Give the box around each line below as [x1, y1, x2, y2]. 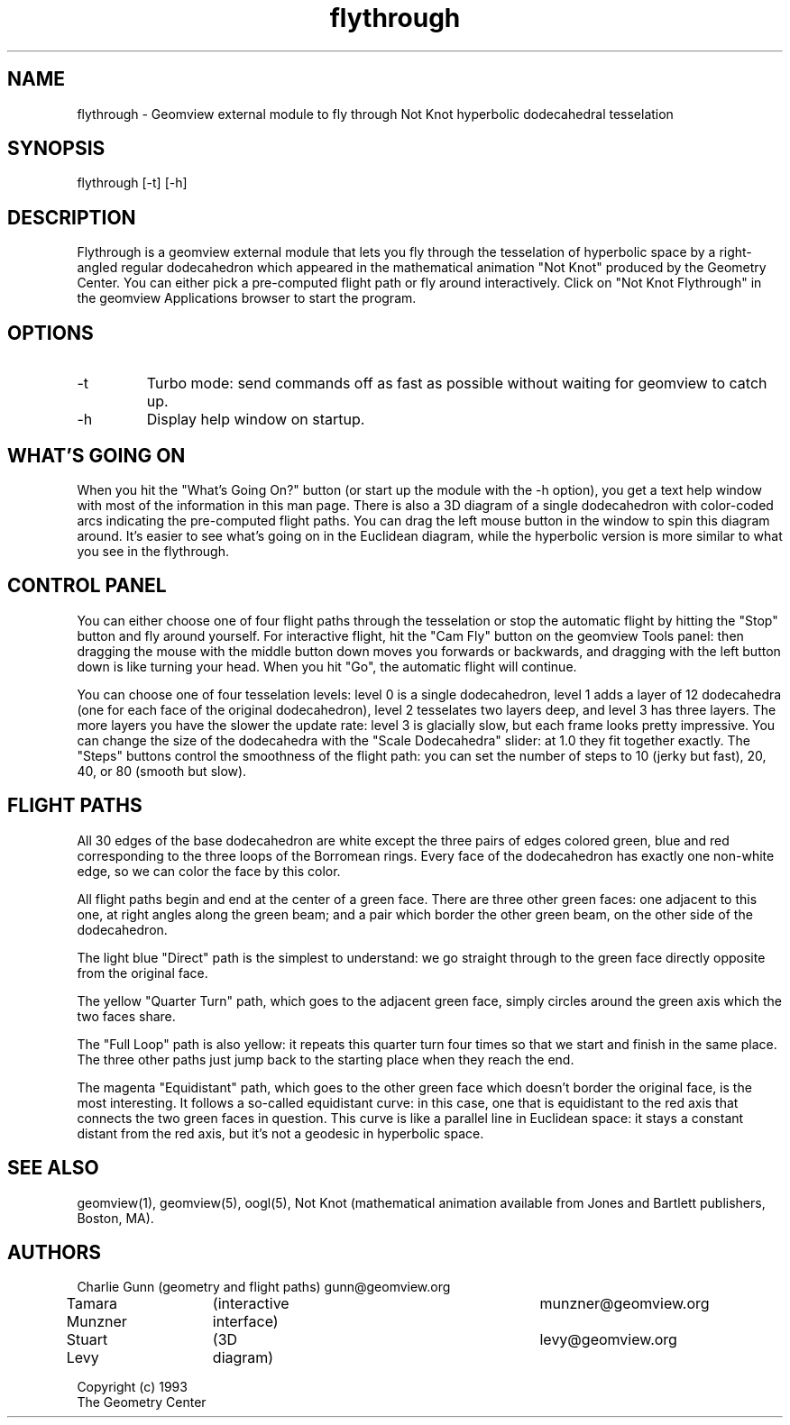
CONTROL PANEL [7, 574, 167, 598]
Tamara [66, 1294, 117, 1313]
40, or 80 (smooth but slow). [77, 763, 247, 779]
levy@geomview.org [539, 1330, 677, 1349]
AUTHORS [7, 1240, 102, 1264]
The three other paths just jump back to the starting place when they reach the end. [77, 1051, 574, 1067]
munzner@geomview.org [539, 1294, 710, 1313]
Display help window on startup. [146, 410, 365, 429]
